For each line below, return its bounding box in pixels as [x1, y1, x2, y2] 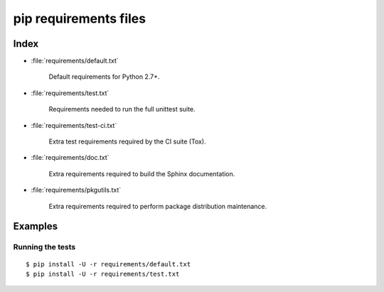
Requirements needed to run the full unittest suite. [48, 105, 196, 114]
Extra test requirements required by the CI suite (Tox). [48, 137, 206, 146]
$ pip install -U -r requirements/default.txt [26, 260, 191, 268]
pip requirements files [13, 11, 146, 26]
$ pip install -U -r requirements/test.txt [26, 270, 180, 278]
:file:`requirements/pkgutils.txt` [31, 185, 122, 195]
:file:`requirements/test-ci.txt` [31, 121, 117, 129]
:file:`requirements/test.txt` [31, 89, 110, 97]
